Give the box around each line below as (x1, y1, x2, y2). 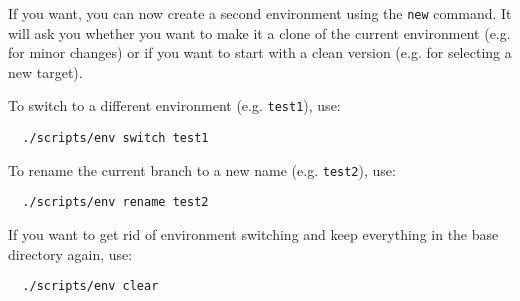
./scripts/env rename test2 (22, 195, 209, 210)
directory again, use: (8, 243, 133, 264)
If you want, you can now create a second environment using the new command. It (8, 3, 512, 23)
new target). (8, 61, 83, 82)
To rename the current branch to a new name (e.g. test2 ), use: (8, 159, 396, 180)
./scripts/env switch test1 (22, 131, 209, 146)
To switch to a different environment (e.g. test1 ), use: (8, 95, 341, 116)
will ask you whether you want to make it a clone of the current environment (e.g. (8, 22, 511, 43)
